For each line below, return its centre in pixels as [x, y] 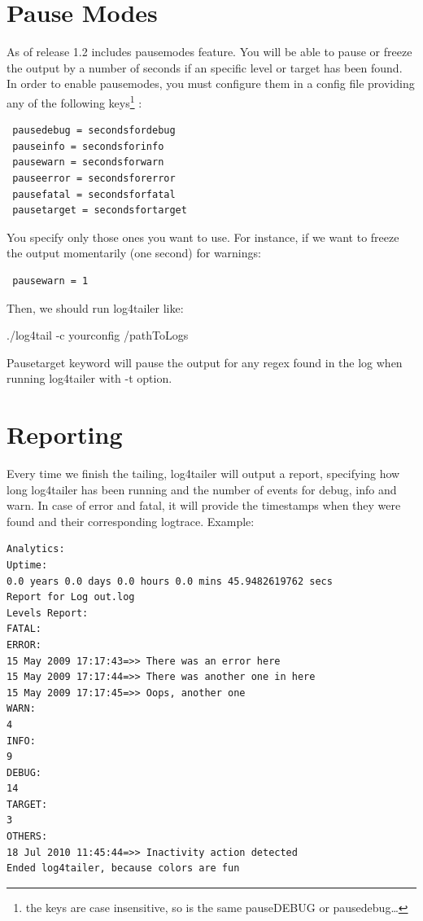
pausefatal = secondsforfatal [94, 194]
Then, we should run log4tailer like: [95, 307]
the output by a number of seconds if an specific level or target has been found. [205, 67]
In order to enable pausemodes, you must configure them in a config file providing [211, 83]
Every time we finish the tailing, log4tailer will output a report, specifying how [203, 473]
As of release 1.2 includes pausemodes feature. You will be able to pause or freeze [209, 52]
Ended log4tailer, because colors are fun [123, 868]
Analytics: [36, 549]
